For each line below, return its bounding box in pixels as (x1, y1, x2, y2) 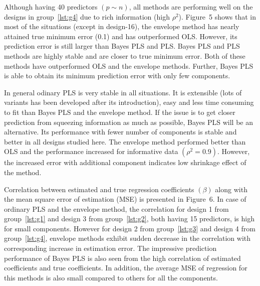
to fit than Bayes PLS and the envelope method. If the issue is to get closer (4, 106, 235, 117)
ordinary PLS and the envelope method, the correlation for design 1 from (4, 203, 229, 214)
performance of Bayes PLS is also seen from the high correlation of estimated (4, 252, 241, 263)
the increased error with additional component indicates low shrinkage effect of (4, 157, 246, 168)
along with (215, 184, 247, 194)
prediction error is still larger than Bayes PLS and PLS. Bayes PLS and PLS (4, 41, 240, 51)
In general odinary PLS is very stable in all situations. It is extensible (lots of (4, 87, 242, 97)
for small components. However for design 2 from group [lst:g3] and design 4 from (4, 223, 255, 233)
